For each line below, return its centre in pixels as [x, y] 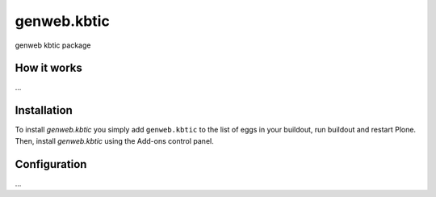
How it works [48, 68]
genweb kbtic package [53, 45]
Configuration [51, 164]
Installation [44, 110]
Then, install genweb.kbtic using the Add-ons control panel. [114, 140]
